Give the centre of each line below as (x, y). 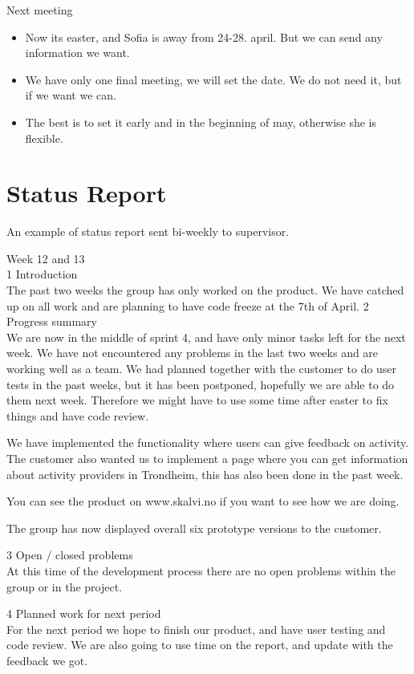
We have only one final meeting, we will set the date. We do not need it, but (213, 79)
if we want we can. (71, 95)
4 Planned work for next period (84, 613)
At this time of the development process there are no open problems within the (201, 570)
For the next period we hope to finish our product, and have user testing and (196, 629)
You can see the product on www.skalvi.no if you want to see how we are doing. (203, 501)
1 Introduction (42, 274)
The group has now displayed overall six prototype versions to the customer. (194, 528)
